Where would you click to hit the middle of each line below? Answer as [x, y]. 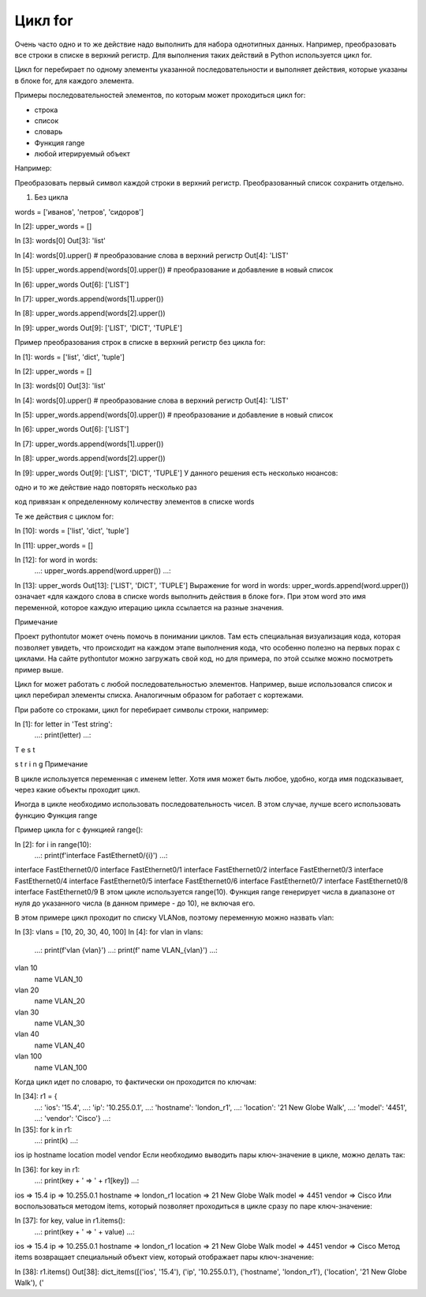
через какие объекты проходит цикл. [77, 790]
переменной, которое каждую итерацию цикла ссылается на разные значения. [149, 607]
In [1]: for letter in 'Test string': [64, 724]
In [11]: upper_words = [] [54, 545]
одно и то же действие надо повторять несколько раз [106, 487]
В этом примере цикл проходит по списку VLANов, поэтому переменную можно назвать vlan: [174, 917]
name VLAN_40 [60, 1045]
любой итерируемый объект [82, 154]
